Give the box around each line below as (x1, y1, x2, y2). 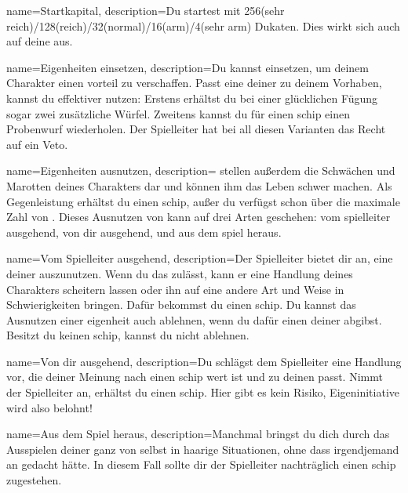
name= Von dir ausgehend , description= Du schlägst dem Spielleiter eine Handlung (6, 353, 402, 369)
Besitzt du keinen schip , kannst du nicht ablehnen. (6, 327, 250, 343)
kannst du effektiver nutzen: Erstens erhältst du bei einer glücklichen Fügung (6, 89, 378, 106)
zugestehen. (6, 472, 62, 488)
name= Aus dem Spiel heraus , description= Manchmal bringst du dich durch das (6, 426, 390, 442)
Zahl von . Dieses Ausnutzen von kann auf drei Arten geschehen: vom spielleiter (6, 208, 391, 225)
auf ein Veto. (6, 136, 68, 152)
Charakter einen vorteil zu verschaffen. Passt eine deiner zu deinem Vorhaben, (6, 74, 382, 91)
